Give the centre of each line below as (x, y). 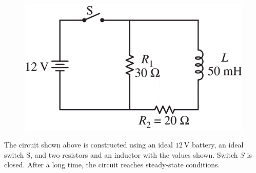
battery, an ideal (218, 145)
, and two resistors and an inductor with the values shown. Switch (134, 154)
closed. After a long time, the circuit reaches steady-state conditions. (112, 165)
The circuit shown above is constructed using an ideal (88, 145)
